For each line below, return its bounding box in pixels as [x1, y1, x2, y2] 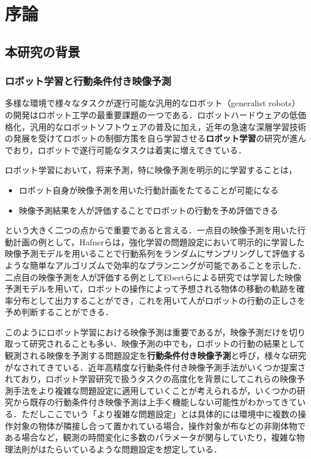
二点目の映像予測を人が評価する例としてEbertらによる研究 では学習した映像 [5, 270, 302, 283]
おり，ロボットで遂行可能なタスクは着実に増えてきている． [13, 143, 246, 156]
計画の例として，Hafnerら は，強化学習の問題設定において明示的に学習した [13, 235, 305, 248]
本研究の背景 [5, 42, 80, 60]
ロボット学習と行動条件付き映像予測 [5, 73, 172, 88]
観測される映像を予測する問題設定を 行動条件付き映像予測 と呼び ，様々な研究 [5, 349, 306, 362]
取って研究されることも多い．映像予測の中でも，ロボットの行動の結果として [5, 337, 306, 350]
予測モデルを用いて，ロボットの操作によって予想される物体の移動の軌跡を [5, 282, 297, 295]
